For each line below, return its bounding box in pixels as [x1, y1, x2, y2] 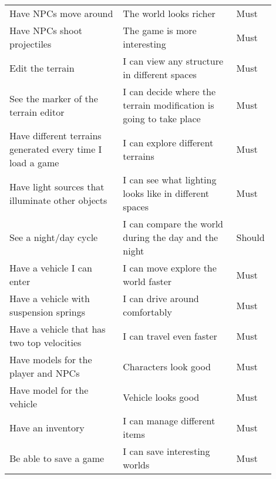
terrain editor [9, 105, 65, 119]
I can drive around [123, 292, 199, 305]
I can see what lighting [123, 173, 217, 186]
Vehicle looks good [123, 390, 200, 404]
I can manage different [123, 414, 216, 427]
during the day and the [123, 230, 218, 244]
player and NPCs [9, 366, 80, 380]
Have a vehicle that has [9, 322, 106, 336]
